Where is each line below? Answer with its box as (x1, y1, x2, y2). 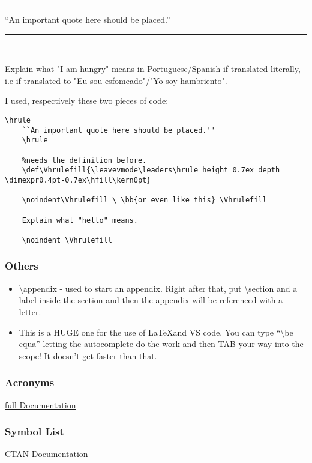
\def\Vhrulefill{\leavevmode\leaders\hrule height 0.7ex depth (22, 166, 280, 175)
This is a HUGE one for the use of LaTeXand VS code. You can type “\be (19, 325, 293, 338)
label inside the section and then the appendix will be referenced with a (19, 294, 283, 306)
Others (5, 258, 38, 273)
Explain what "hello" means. (22, 216, 138, 225)
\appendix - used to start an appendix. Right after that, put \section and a (19, 282, 298, 294)
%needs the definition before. (22, 156, 147, 165)
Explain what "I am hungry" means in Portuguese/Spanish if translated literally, (5, 62, 301, 75)
